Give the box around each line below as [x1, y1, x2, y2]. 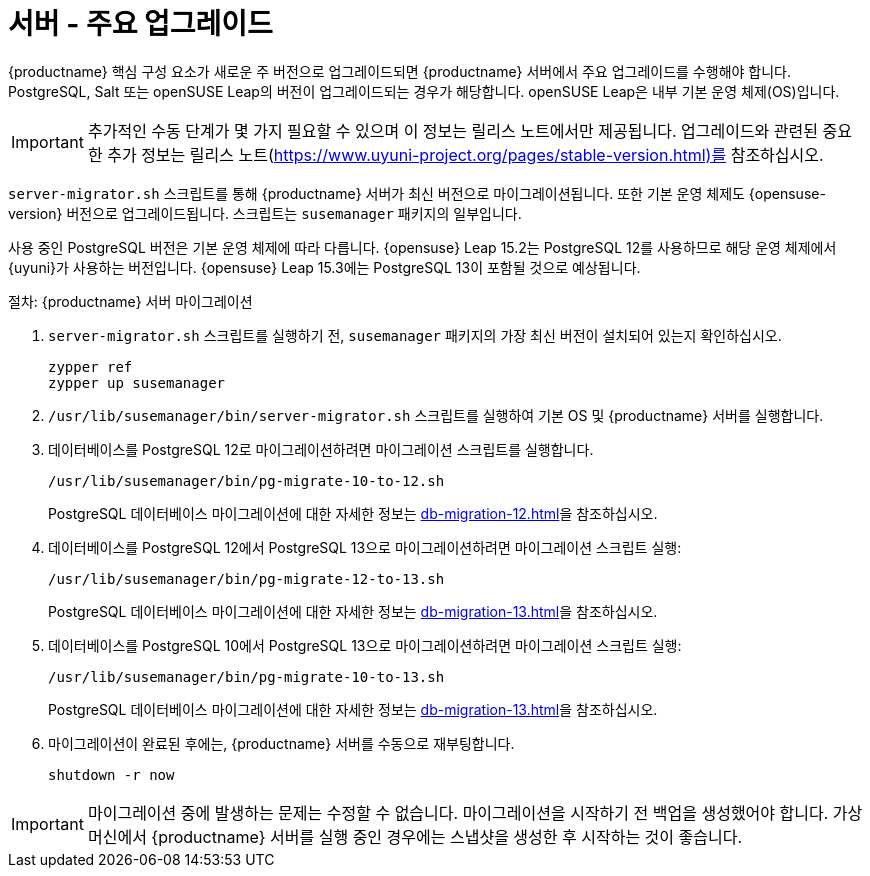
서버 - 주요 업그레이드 [8, 7, 273, 41]
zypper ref [48, 358, 133, 375]
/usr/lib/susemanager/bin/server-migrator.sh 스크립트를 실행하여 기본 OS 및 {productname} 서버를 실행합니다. [48, 406, 824, 424]
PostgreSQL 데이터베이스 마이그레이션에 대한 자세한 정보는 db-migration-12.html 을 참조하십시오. [48, 504, 658, 522]
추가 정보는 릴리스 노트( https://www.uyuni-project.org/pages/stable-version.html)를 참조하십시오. [107, 144, 824, 165]
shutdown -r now [48, 766, 175, 783]
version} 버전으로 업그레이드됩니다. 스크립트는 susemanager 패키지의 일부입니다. [8, 204, 522, 222]
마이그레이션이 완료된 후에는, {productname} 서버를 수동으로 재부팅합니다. [48, 734, 515, 752]
